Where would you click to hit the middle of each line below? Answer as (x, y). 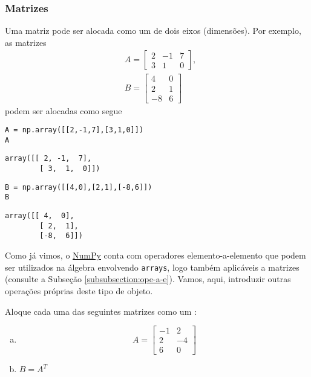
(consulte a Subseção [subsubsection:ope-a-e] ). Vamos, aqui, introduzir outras (148, 279)
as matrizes (26, 42)
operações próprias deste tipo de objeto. (79, 290)
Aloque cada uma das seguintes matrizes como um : (101, 311)
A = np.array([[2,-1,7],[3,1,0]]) (74, 130)
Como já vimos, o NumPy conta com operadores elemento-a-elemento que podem (155, 255)
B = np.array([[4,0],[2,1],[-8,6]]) (79, 187)
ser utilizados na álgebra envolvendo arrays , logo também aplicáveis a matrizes (152, 267)
